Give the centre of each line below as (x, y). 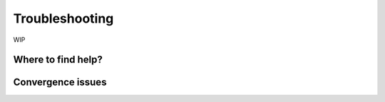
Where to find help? (58, 60)
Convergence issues (60, 83)
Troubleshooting (63, 18)
